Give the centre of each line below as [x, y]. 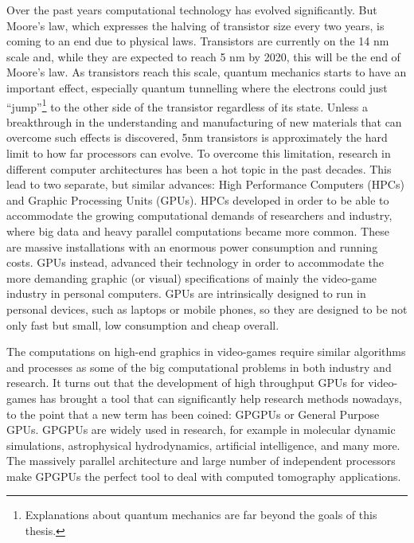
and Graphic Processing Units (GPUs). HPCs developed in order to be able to [198, 199]
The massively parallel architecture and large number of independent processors [201, 461]
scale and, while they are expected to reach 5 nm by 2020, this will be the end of [203, 56]
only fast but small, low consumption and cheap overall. [143, 324]
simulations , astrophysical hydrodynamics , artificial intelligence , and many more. [203, 445]
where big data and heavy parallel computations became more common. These [198, 230]
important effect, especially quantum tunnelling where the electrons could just [197, 87]
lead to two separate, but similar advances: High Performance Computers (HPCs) [205, 184]
